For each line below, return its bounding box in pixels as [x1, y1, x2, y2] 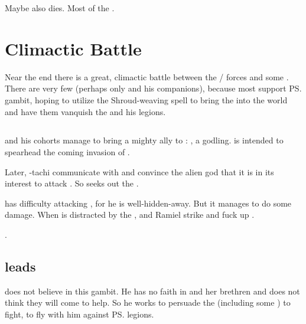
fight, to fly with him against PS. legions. [5, 308, 154, 320]
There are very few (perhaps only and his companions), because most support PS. [5, 82, 302, 94]
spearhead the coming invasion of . [5, 146, 130, 158]
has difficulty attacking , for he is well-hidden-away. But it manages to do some [5, 197, 292, 209]
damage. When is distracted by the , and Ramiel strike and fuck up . [5, 208, 255, 221]
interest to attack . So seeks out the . [5, 177, 139, 189]
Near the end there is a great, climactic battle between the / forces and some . [5, 70, 289, 83]
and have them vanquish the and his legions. [5, 105, 166, 117]
